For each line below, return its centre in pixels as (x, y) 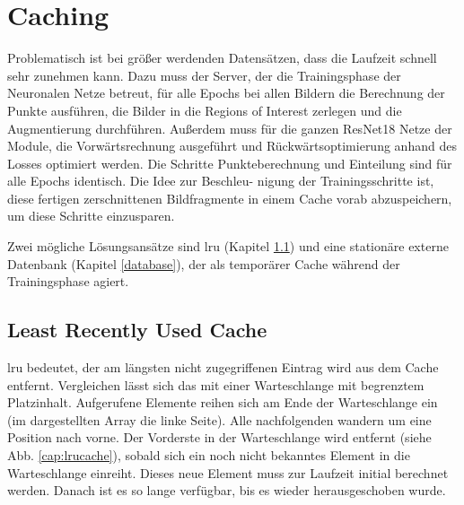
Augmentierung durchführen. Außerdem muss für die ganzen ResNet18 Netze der (230, 128)
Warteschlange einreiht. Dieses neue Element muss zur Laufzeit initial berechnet (228, 472)
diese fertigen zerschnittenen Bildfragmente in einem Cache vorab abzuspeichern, (230, 198)
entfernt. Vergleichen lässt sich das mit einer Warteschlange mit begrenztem (216, 384)
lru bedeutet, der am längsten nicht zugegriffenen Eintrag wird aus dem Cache (223, 367)
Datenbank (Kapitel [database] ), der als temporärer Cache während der (204, 263)
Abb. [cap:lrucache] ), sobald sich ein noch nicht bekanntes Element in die (209, 455)
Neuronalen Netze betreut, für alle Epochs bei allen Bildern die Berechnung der (226, 93)
